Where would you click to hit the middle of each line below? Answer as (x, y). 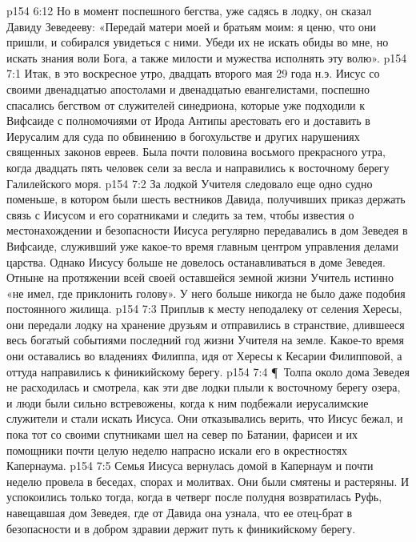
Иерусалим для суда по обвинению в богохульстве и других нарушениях (183, 136)
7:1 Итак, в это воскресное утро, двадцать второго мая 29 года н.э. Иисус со (193, 73)
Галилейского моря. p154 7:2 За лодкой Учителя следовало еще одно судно (190, 183)
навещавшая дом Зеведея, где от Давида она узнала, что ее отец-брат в (180, 512)
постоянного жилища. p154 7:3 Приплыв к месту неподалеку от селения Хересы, (204, 309)
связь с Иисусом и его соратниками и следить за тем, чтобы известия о (180, 214)
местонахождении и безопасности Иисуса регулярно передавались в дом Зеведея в (207, 230)
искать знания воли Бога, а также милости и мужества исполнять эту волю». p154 (207, 57)
